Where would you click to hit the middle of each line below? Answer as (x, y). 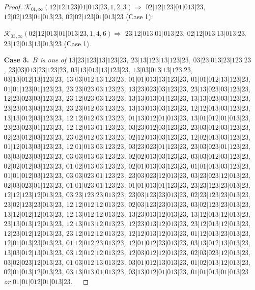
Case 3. (17, 60)
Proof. (13, 6)
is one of (53, 60)
